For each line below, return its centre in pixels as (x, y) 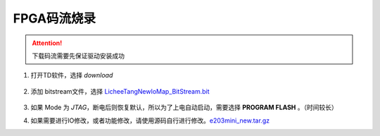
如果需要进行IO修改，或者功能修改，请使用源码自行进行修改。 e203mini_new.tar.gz (150, 120)
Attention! (47, 43)
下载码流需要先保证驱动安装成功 (78, 56)
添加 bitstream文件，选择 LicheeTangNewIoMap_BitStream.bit (120, 91)
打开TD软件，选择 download (72, 75)
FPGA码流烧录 (55, 18)
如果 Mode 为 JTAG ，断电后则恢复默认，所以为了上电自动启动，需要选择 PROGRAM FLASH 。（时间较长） (184, 107)
